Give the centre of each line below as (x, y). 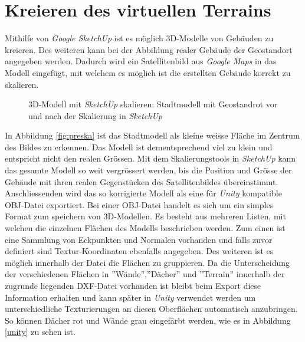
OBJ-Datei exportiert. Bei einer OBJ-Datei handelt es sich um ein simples (139, 204)
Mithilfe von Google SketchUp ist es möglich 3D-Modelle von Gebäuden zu (139, 38)
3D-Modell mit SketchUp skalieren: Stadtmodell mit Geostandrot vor (153, 104)
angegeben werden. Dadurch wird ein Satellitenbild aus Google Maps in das (141, 61)
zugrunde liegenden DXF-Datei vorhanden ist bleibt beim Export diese (133, 285)
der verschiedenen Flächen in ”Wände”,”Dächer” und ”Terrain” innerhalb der (145, 274)
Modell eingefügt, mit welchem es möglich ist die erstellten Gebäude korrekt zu (148, 72)
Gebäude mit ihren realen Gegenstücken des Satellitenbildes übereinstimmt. (142, 181)
